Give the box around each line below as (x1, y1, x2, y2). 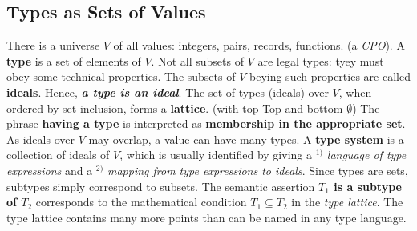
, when (338, 83, 372, 100)
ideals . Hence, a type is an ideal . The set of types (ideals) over (6, 83, 329, 100)
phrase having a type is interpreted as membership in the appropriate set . (6, 115, 406, 132)
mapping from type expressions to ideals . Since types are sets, (107, 161, 408, 178)
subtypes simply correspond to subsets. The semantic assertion (6, 177, 315, 194)
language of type (326, 146, 407, 163)
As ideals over (6, 130, 75, 147)
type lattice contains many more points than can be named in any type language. (6, 209, 407, 225)
